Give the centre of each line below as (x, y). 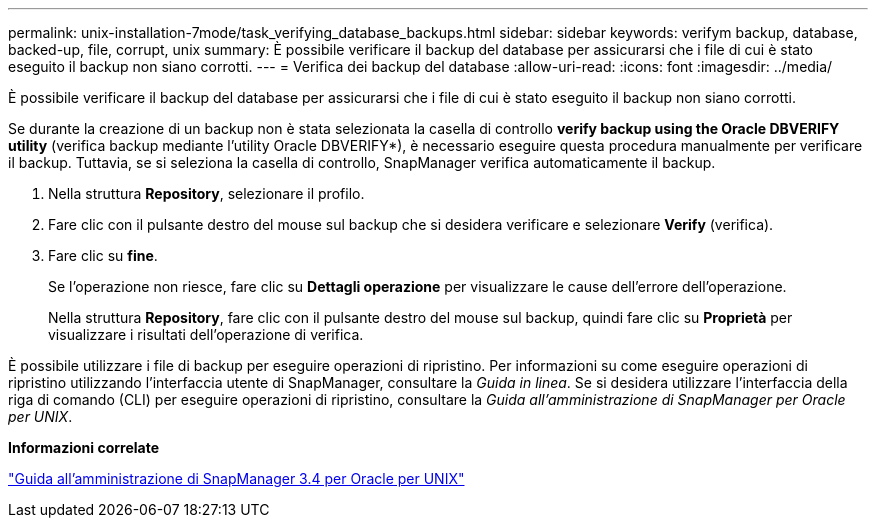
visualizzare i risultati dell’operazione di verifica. (206, 334)
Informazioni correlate (84, 447)
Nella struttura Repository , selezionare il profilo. (206, 193)
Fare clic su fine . (103, 255)
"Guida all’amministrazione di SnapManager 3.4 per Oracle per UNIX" (236, 478)
